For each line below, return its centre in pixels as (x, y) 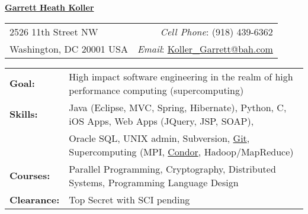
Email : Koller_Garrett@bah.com (205, 48)
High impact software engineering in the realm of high (181, 76)
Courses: (30, 176)
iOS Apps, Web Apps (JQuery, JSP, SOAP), (161, 121)
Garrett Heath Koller (49, 7)
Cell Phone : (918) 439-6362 (216, 31)
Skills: (24, 114)
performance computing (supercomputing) (156, 90)
